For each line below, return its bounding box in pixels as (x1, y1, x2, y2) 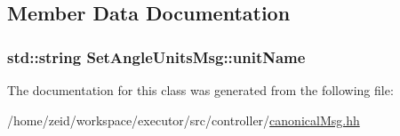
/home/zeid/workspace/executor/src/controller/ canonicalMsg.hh (7, 110, 360, 129)
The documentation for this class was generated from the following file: (7, 81, 394, 99)
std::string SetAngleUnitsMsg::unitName (7, 45, 306, 68)
